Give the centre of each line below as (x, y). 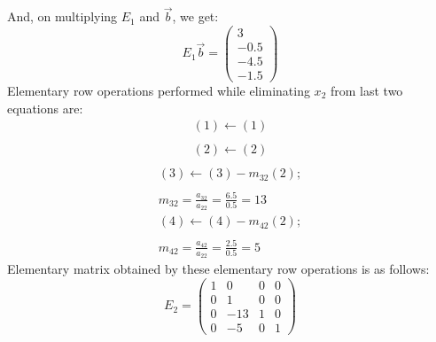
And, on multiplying (62, 16)
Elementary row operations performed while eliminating (159, 90)
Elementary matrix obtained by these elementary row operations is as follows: (218, 268)
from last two (366, 90)
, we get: (195, 16)
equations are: (45, 108)
